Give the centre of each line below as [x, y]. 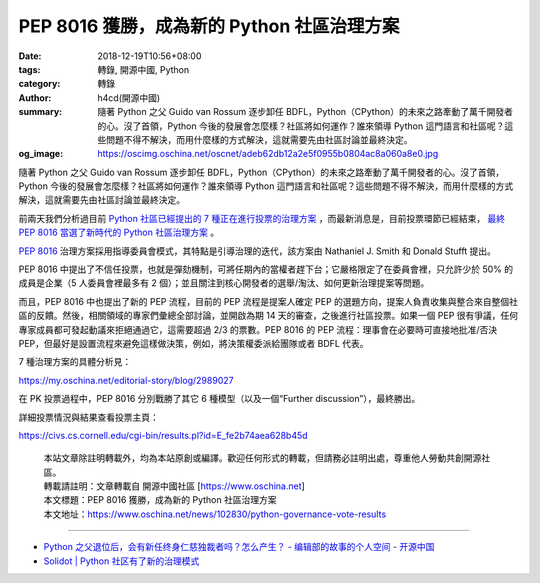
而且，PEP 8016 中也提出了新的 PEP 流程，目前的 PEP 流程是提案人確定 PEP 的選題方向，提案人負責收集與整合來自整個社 [268, 301]
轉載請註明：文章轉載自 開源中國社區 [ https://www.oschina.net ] [174, 486]
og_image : [41, 154]
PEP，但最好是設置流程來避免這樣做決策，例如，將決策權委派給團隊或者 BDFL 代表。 [193, 343]
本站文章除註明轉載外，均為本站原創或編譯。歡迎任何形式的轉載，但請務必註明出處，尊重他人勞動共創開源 [262, 458]
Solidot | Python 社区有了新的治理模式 [121, 561]
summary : [40, 112]
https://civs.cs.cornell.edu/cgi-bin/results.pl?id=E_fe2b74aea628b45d [163, 435]
